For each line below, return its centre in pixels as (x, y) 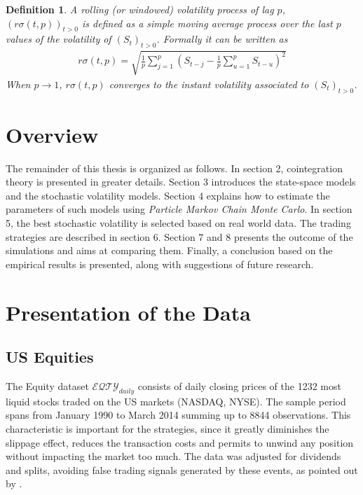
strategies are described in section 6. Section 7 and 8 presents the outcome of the (179, 236)
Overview (52, 134)
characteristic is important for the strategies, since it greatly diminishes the (167, 428)
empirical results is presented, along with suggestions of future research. (160, 264)
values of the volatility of (59, 39)
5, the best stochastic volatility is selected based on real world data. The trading (178, 223)
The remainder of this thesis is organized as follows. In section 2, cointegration (174, 168)
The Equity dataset (47, 386)
